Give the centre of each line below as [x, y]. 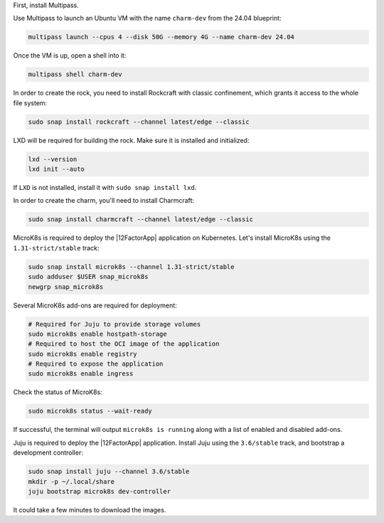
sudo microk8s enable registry [83, 354]
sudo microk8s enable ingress [81, 374]
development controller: [48, 453]
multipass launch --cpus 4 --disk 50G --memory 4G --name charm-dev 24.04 [161, 37]
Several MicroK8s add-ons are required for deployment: [95, 305]
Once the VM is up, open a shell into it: [70, 56]
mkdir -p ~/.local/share [71, 481]
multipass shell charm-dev [75, 74]
